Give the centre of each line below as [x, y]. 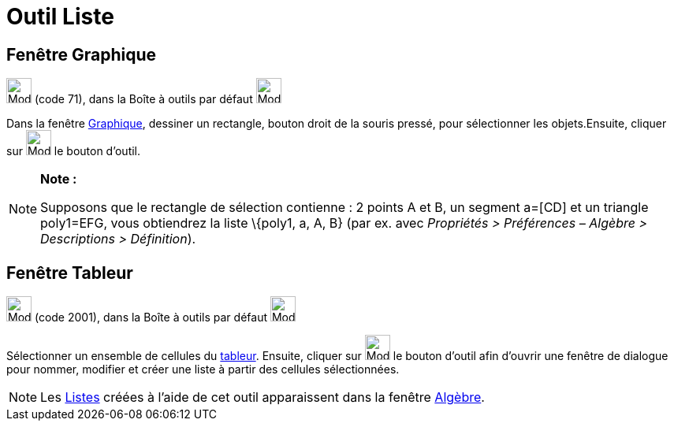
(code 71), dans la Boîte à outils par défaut [143, 99]
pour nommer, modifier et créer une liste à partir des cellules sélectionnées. [203, 369]
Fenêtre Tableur [70, 273]
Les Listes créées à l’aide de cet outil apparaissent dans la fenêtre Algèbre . [263, 397]
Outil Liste [60, 17]
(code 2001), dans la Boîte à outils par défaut [151, 317]
